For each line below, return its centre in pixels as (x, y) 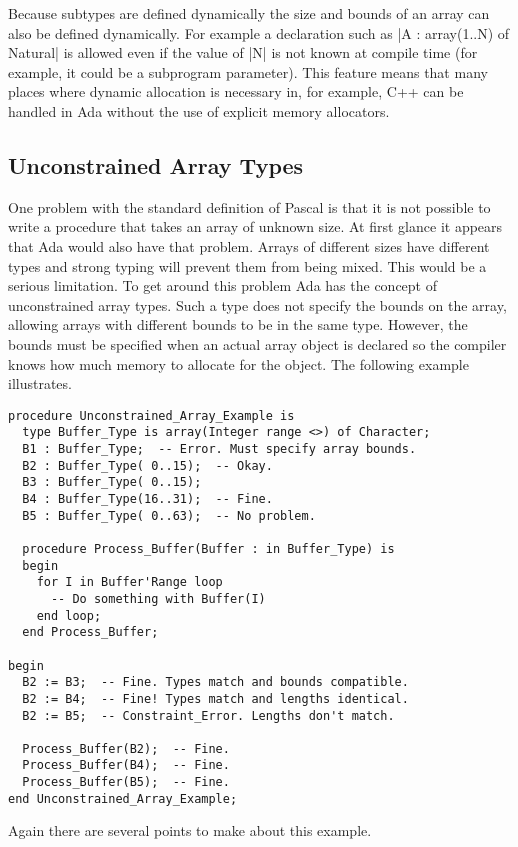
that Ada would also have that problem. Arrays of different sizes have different (249, 245)
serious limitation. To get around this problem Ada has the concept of (222, 285)
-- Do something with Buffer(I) (158, 598)
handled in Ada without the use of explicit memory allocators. (199, 110)
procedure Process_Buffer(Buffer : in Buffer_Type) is (208, 548)
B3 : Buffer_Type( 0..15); (112, 482)
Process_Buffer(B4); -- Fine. (126, 765)
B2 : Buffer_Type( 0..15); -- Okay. (147, 465)
